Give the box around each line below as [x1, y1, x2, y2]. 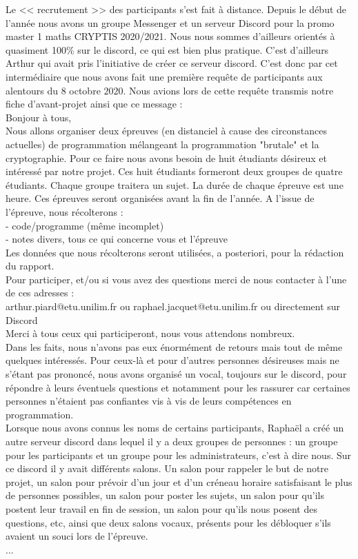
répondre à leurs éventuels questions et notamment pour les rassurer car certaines [6, 380, 350, 394]
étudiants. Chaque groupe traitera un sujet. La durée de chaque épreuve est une [6, 177, 344, 192]
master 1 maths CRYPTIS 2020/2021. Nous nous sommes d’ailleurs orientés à [6, 29, 335, 43]
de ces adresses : [6, 285, 74, 300]
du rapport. [6, 258, 54, 273]
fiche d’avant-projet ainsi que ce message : [6, 96, 183, 111]
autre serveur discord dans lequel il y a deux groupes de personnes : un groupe [6, 434, 338, 448]
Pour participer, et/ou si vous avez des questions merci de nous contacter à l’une [6, 272, 347, 286]
